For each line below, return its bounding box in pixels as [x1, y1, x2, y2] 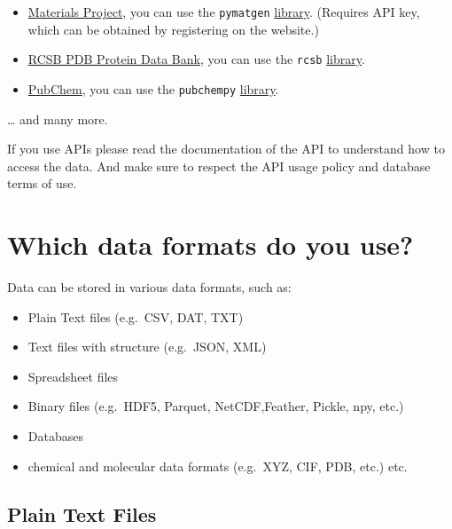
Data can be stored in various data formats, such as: [7, 278, 292, 296]
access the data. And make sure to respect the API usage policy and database [7, 156, 431, 175]
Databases [27, 427, 83, 446]
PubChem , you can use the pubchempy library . [27, 79, 279, 98]
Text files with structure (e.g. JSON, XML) [27, 337, 267, 356]
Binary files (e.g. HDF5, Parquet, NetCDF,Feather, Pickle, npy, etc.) [27, 397, 404, 415]
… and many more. [7, 109, 108, 128]
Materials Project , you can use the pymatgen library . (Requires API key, [27, 3, 420, 20]
